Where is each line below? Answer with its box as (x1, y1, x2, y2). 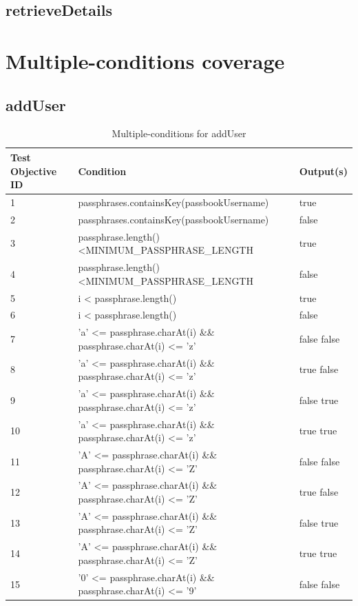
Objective (10, 163, 57, 178)
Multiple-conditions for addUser (112, 126, 246, 141)
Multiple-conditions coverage (6, 46, 285, 74)
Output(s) (299, 163, 348, 178)
